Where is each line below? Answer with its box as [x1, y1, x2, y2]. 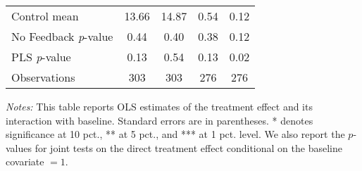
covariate [6, 154, 44, 169]
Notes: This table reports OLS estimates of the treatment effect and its [6, 99, 313, 113]
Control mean [11, 8, 79, 24]
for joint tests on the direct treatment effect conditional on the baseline [35, 140, 342, 155]
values [6, 140, 32, 155]
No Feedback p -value [11, 28, 113, 44]
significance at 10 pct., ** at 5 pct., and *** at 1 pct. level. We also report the [6, 127, 345, 141]
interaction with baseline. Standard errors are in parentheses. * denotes [6, 113, 313, 127]
